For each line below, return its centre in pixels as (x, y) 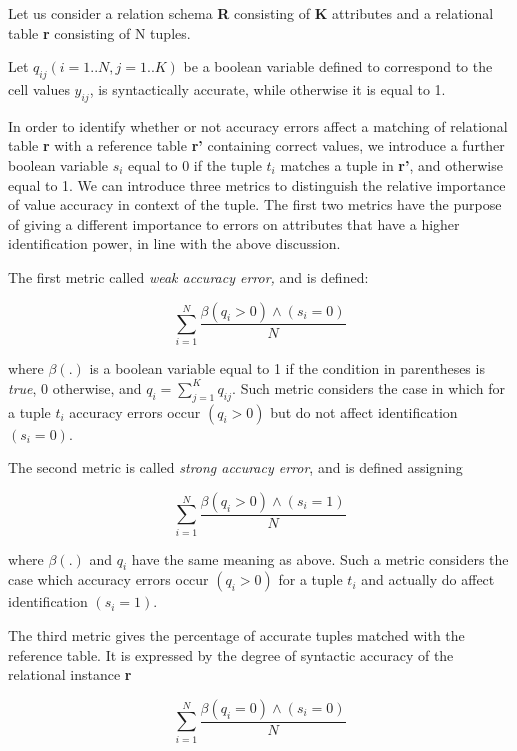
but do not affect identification (364, 411)
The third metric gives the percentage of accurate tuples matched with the (236, 635)
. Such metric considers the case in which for (369, 387)
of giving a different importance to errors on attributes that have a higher (234, 223)
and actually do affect (428, 579)
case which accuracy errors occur (108, 579)
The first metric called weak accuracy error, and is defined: (188, 276)
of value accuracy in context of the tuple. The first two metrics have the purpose (255, 204)
